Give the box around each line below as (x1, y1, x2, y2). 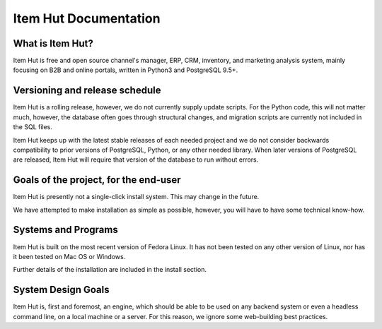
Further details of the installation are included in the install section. (13, 265, 207, 274)
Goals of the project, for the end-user (13, 174, 181, 186)
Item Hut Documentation (13, 11, 161, 26)
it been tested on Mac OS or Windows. (13, 252, 126, 261)
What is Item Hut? (13, 37, 93, 49)
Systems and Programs (13, 224, 118, 236)
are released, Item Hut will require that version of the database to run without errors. (13, 155, 259, 164)
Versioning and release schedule (13, 85, 161, 97)
